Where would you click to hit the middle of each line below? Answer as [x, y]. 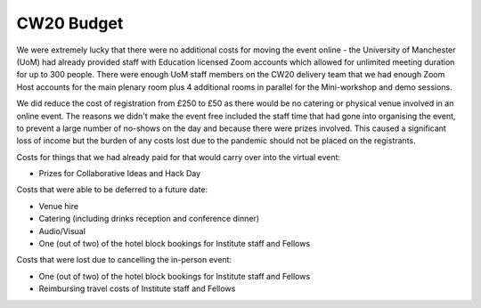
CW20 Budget [70, 23]
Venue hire [59, 206]
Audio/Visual [62, 231]
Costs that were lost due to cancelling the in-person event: [124, 260]
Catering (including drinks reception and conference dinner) [149, 219]
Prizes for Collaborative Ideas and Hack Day [120, 174]
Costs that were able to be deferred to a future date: [112, 190]
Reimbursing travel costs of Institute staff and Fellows [137, 288]
